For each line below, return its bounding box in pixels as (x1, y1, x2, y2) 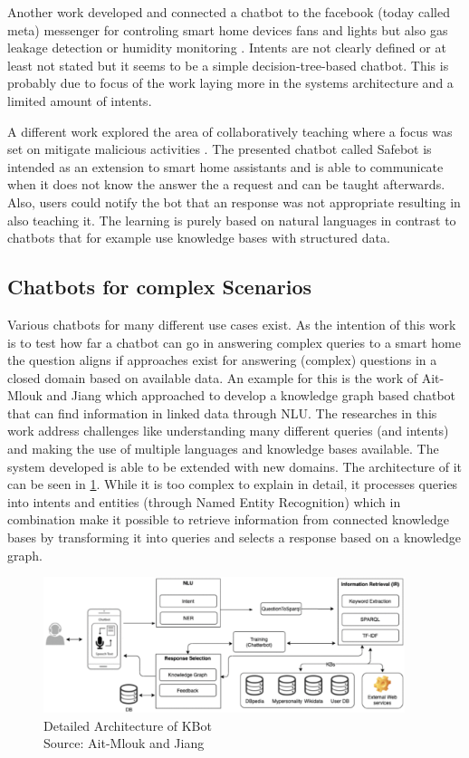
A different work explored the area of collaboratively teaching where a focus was (7, 121, 453, 140)
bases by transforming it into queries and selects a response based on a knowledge (7, 528, 461, 547)
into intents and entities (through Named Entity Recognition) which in (7, 492, 401, 511)
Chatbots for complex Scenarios (7, 273, 312, 301)
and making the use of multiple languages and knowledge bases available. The (7, 439, 439, 458)
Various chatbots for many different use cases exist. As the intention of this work (7, 314, 456, 333)
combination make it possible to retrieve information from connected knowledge (7, 510, 449, 529)
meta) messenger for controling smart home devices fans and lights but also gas (7, 20, 448, 39)
